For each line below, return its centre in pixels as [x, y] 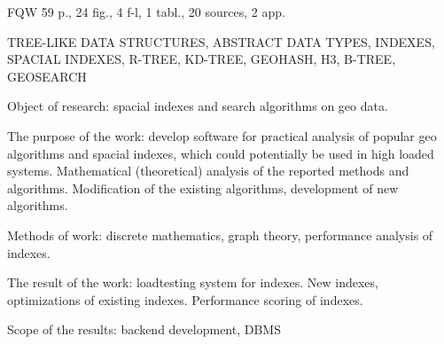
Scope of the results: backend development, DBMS [144, 329]
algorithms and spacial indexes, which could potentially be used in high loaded [221, 153]
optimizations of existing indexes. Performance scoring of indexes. [185, 299]
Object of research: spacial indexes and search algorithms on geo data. [198, 106]
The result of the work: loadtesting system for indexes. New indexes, [193, 282]
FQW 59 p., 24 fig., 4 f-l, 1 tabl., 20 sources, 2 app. [146, 12]
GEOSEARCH [47, 76]
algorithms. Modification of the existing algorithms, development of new [203, 188]
